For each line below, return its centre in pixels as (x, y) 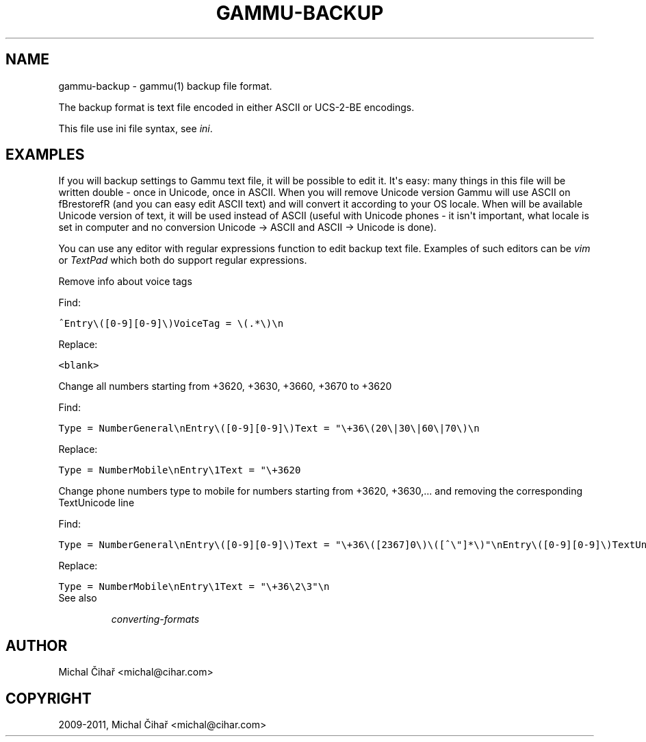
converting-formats (155, 619)
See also (78, 598)
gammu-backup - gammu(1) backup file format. (165, 86)
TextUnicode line (96, 503)
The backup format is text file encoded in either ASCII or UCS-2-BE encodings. (236, 107)
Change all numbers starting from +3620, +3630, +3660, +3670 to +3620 (225, 386)
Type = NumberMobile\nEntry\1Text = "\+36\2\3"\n (194, 587)
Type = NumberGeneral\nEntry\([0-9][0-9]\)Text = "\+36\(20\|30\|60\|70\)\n (269, 429)
